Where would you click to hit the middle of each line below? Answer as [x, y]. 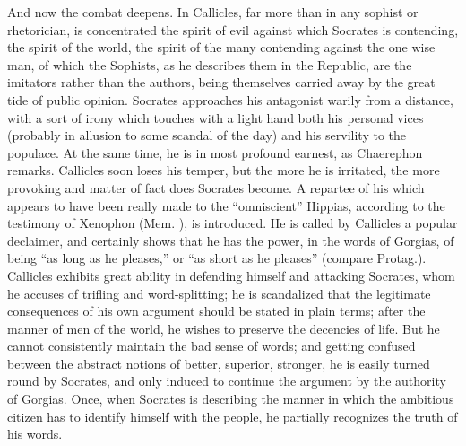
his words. [35, 434]
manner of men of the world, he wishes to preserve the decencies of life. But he [224, 328]
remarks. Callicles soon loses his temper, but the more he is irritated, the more [224, 170]
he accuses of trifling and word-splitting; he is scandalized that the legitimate [219, 293]
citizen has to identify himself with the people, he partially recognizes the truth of [233, 416]
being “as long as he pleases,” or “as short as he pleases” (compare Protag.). [217, 258]
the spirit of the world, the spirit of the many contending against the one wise [221, 47]
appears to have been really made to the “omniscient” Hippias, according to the [226, 205]
